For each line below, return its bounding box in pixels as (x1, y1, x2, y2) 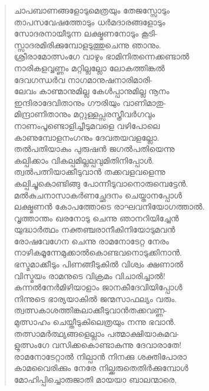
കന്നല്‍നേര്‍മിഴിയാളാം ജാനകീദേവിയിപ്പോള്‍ (14, 281, 183, 293)
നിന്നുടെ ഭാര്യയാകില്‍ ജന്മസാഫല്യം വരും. (14, 292, 177, 304)
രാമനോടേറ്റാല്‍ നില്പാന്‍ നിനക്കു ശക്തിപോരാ (14, 350, 187, 362)
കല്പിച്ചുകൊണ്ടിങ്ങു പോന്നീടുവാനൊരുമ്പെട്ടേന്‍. (14, 177, 188, 189)
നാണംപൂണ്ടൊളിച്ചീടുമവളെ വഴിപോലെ (14, 119, 160, 131)
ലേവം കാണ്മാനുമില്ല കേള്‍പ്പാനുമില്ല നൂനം (14, 85, 170, 97)
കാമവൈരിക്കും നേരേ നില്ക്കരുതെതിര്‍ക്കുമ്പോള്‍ (14, 362, 188, 374)
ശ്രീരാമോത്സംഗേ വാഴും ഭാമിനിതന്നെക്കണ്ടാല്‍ (14, 50, 190, 62)
